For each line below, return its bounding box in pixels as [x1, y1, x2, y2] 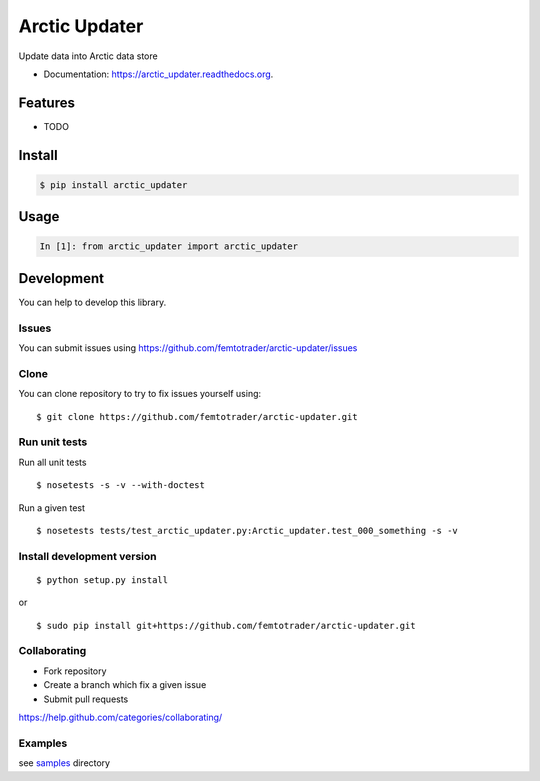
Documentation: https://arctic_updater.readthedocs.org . [43, 68, 274, 80]
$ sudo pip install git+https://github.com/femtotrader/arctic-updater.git [36, 620, 416, 631]
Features [18, 94, 75, 111]
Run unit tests [18, 435, 88, 449]
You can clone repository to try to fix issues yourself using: [18, 388, 262, 400]
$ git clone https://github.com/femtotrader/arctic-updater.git [36, 411, 359, 422]
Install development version [18, 549, 157, 563]
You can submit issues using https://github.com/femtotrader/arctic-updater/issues [18, 342, 358, 354]
